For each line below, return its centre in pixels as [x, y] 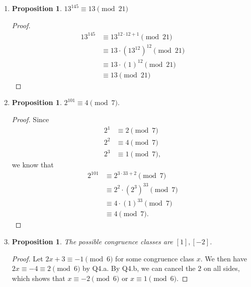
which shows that [38, 278]
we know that [33, 165]
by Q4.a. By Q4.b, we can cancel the [139, 268]
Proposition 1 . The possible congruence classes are [92, 241]
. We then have [224, 258]
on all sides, [222, 268]
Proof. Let [27, 258]
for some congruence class [155, 258]
